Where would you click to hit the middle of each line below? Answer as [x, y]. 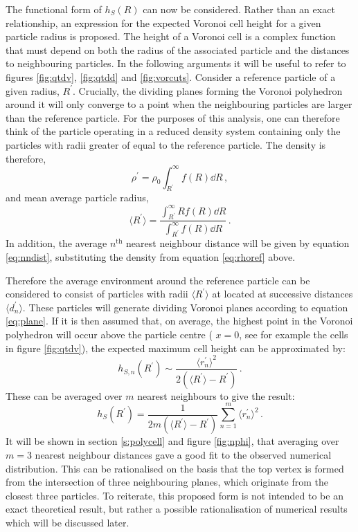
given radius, [33, 90]
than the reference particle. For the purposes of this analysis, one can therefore [173, 117]
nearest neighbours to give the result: [216, 395]
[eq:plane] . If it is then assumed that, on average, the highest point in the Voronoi [179, 321]
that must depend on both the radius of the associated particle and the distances [178, 49]
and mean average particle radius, [77, 198]
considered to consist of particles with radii [97, 294]
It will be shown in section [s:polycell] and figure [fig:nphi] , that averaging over [172, 441]
